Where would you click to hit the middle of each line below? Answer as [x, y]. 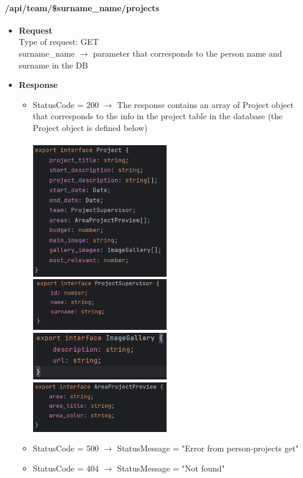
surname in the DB [53, 65]
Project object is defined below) [90, 127]
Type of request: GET [59, 42]
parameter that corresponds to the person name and [188, 53]
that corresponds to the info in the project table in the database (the [158, 116]
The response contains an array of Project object [206, 104]
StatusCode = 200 [66, 104]
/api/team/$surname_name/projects [82, 7]
